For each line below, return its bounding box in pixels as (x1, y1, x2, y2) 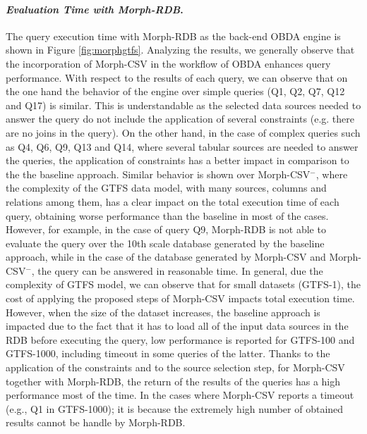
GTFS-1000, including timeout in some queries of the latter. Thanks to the (6, 346, 330, 361)
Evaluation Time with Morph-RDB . (6, 1, 183, 16)
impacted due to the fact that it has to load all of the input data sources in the (6, 318, 349, 333)
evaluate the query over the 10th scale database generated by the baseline (6, 235, 325, 250)
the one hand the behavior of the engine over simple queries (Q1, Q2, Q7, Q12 (6, 84, 345, 99)
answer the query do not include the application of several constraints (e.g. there (6, 111, 355, 126)
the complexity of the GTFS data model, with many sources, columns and (6, 180, 327, 195)
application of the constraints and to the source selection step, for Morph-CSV (6, 360, 345, 375)
